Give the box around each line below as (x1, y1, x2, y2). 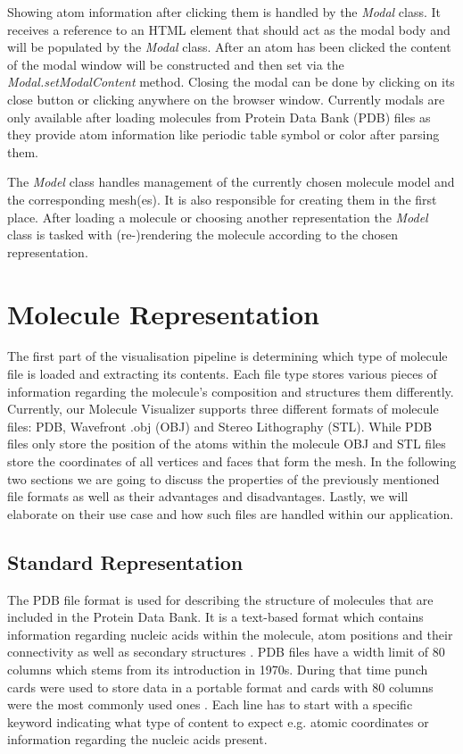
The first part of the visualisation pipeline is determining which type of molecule (7, 347, 448, 365)
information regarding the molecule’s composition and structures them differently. (7, 381, 454, 400)
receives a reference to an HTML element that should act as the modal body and (7, 20, 451, 38)
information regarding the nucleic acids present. (7, 730, 268, 749)
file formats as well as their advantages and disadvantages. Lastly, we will (7, 487, 409, 506)
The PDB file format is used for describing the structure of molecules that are (7, 590, 434, 608)
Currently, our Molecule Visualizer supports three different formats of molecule (7, 399, 439, 418)
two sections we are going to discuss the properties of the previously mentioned (7, 469, 440, 488)
